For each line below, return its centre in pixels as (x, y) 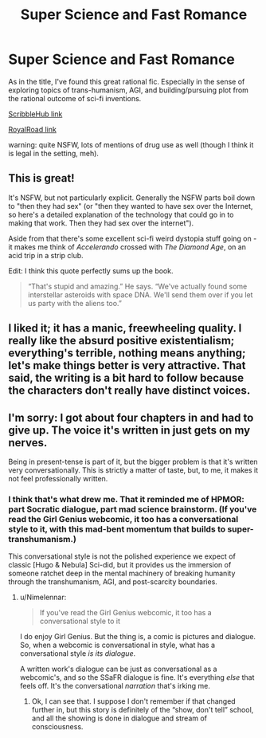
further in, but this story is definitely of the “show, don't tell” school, (143, 710)
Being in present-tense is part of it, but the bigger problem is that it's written (133, 461)
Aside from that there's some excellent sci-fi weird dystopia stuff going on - (133, 238)
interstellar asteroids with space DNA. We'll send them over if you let (140, 294)
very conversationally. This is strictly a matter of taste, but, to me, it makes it (133, 470)
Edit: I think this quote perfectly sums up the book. (91, 271)
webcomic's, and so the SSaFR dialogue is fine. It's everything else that (137, 677)
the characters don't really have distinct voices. (129, 391)
